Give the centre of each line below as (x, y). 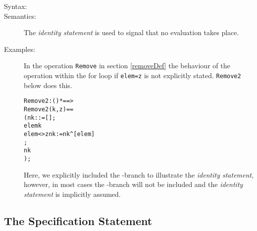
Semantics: (20, 16)
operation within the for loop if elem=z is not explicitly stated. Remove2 (132, 75)
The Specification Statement (78, 220)
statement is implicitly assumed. (72, 194)
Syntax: (16, 6)
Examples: (20, 49)
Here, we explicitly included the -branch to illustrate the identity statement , (139, 174)
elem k (33, 126)
